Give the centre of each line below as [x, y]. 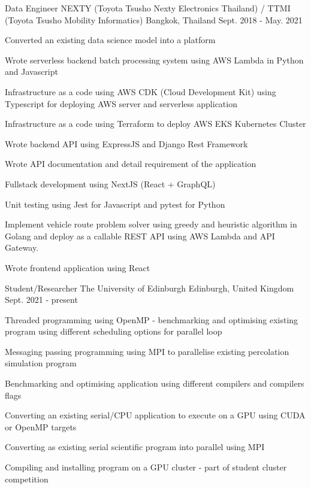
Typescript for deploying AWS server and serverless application [121, 103]
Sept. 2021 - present [41, 300]
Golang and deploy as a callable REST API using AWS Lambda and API [140, 236]
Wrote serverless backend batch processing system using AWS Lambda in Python [154, 60]
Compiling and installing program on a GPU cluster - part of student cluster [146, 467]
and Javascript [31, 72]
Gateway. [22, 247]
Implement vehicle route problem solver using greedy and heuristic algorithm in [151, 224]
